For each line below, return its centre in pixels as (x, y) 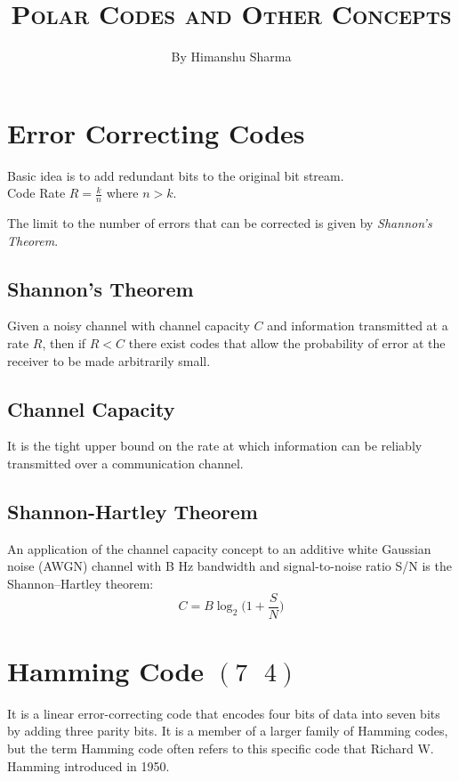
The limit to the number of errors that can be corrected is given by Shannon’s (220, 223)
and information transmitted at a (358, 325)
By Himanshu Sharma (231, 57)
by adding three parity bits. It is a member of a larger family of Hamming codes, (228, 731)
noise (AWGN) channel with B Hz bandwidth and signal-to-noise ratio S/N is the (229, 566)
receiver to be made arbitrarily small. (109, 360)
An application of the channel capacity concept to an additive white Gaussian (219, 548)
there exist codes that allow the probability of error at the (287, 343)
